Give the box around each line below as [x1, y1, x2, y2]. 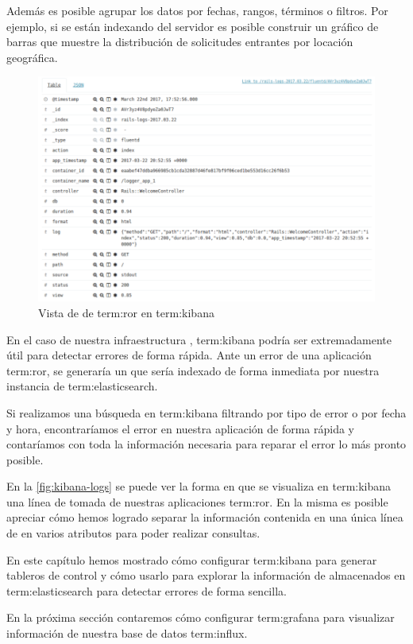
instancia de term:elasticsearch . [6, 378, 158, 394]
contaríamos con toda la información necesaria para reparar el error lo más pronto [6, 436, 407, 452]
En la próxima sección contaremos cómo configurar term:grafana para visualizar [6, 609, 395, 626]
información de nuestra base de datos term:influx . [6, 625, 248, 642]
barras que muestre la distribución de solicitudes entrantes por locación [6, 33, 353, 50]
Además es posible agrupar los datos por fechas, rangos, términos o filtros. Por [6, 2, 388, 18]
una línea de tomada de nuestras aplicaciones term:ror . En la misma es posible [6, 493, 388, 510]
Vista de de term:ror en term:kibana [38, 304, 214, 320]
